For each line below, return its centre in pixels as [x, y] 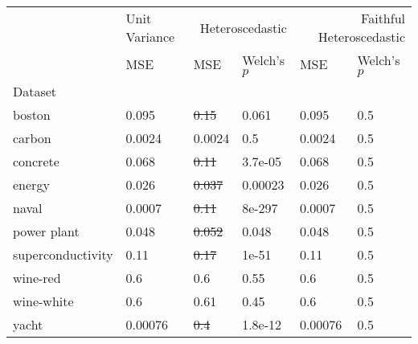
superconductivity [63, 254]
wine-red [37, 278]
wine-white [43, 301]
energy [31, 184]
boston [32, 115]
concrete [36, 161]
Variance [150, 37]
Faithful [383, 18]
